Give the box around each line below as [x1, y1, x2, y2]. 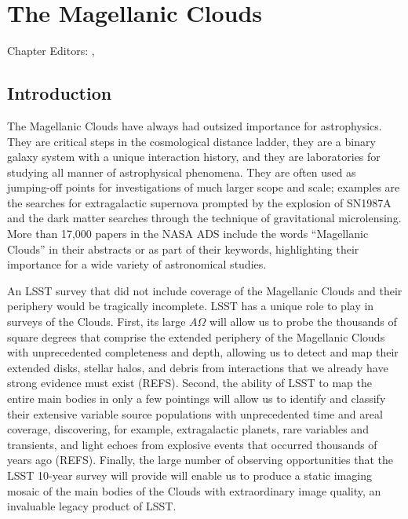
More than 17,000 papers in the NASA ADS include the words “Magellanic [7, 225, 369, 242]
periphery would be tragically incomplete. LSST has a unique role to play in [7, 298, 374, 314]
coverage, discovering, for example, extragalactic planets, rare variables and [7, 421, 369, 437]
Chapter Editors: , [7, 42, 95, 59]
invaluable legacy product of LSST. [7, 498, 177, 514]
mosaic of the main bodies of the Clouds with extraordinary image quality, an [7, 482, 381, 499]
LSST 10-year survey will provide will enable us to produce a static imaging [7, 466, 372, 483]
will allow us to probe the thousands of [209, 313, 397, 330]
